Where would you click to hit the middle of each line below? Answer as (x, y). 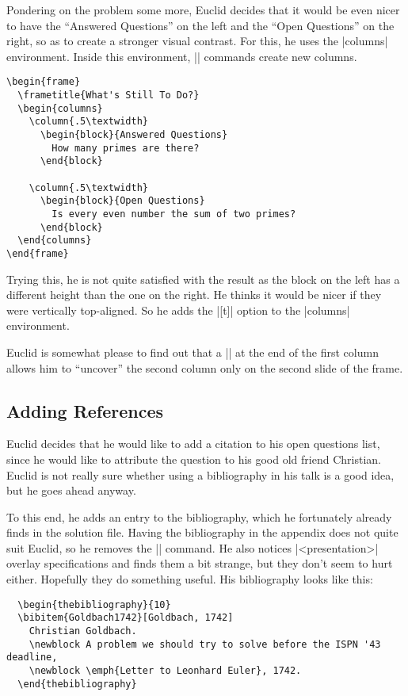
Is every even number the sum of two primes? (174, 214)
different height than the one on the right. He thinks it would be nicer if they (194, 294)
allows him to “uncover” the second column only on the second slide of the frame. (205, 367)
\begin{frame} (44, 82)
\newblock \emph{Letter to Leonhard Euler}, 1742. (165, 670)
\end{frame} (38, 253)
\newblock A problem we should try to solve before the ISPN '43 (205, 644)
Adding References (85, 410)
